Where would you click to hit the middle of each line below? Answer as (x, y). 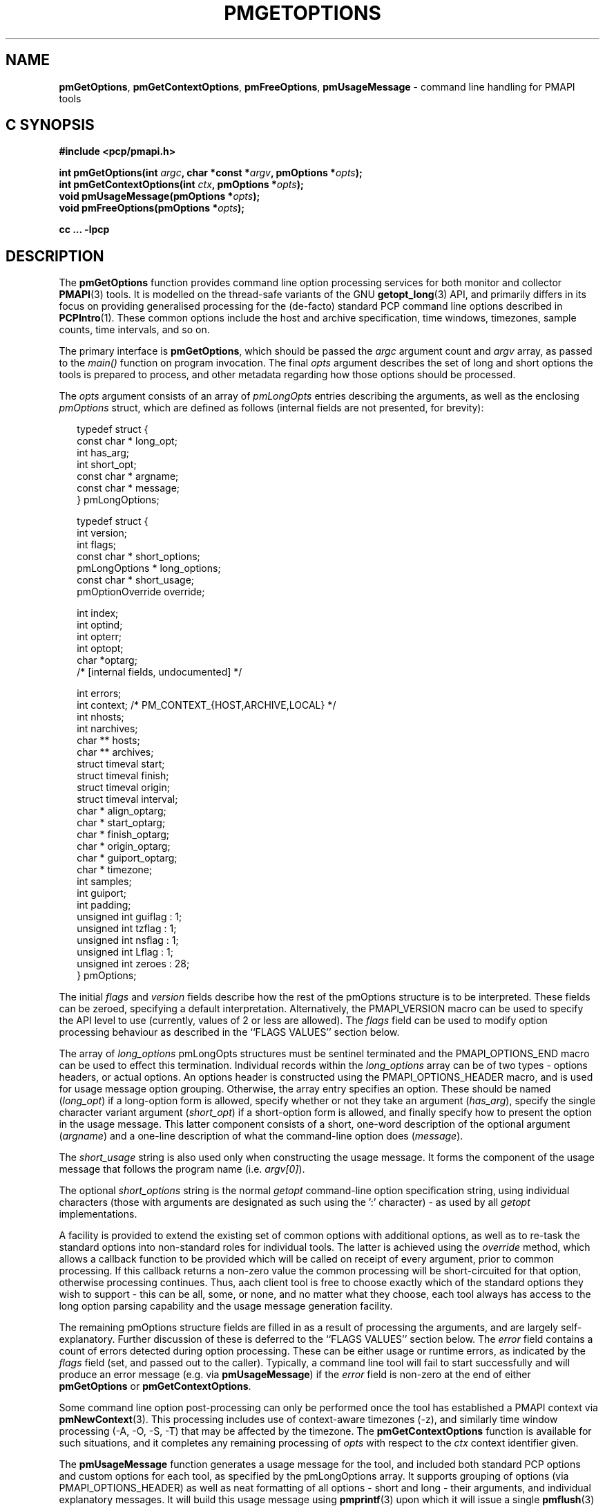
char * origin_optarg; (124, 846)
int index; (98, 613)
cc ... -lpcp (84, 230)
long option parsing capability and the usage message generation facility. (226, 1306)
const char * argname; (128, 476)
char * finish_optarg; (123, 835)
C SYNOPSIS (50, 125)
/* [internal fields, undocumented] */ (160, 672)
